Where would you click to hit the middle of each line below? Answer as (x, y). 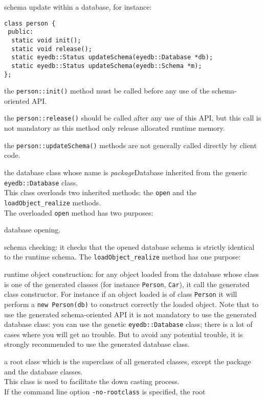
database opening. (32, 230)
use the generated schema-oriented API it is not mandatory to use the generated (130, 314)
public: (21, 32)
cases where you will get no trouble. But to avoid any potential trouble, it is (124, 334)
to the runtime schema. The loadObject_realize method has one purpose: (123, 257)
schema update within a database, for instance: (78, 7)
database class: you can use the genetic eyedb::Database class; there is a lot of (128, 324)
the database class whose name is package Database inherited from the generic (126, 172)
